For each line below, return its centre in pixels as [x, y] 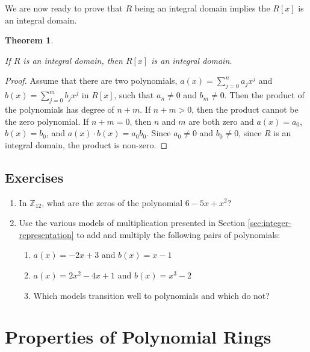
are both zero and [221, 121]
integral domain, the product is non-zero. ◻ [86, 144]
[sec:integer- [269, 223]
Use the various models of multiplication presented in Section [132, 223]
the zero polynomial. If [47, 121]
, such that [134, 95]
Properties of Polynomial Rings [138, 337]
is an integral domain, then [73, 60]
